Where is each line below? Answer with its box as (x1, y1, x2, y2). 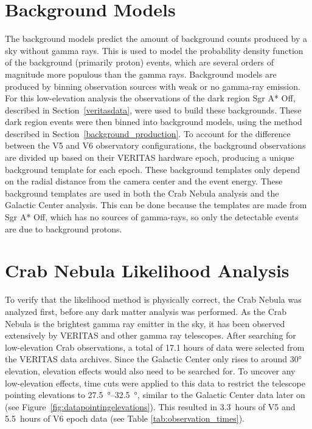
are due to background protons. (5, 222, 122, 235)
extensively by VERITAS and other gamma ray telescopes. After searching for (5, 329, 296, 342)
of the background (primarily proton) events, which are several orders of (5, 56, 274, 69)
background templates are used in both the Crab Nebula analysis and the (5, 186, 279, 199)
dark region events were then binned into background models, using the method (5, 115, 302, 128)
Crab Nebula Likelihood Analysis (5, 258, 289, 283)
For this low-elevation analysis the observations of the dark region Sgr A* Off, (5, 92, 296, 104)
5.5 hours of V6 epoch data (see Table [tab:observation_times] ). (5, 412, 244, 425)
